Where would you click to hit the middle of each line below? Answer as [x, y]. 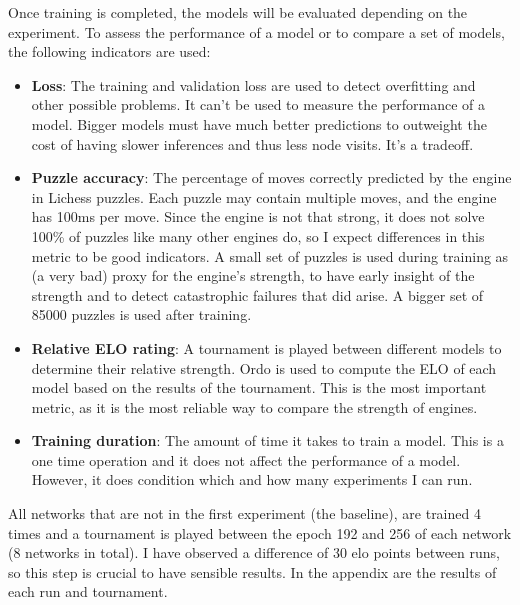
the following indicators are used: [109, 51]
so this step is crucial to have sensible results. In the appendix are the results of [252, 571]
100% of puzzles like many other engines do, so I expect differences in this [258, 235]
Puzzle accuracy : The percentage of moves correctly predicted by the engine [271, 177]
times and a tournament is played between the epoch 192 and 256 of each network [260, 532]
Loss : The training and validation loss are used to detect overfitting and [253, 84]
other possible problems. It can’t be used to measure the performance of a [258, 104]
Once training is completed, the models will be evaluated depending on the [238, 12]
